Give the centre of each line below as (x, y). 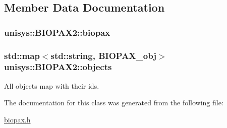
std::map (22, 55)
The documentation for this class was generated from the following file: (114, 103)
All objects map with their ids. (52, 85)
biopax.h (17, 119)
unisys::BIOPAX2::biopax (57, 32)
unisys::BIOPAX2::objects (58, 67)
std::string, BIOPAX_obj (103, 55)
